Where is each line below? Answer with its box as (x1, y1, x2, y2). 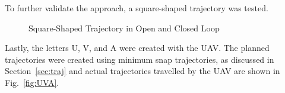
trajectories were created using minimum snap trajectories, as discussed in (5, 53, 274, 65)
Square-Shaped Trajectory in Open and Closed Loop (28, 21, 220, 34)
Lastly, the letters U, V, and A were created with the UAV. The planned (5, 41, 270, 54)
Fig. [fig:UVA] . (5, 76, 59, 88)
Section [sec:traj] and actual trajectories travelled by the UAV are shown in (5, 65, 280, 77)
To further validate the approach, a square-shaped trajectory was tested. (5, 2, 268, 14)
